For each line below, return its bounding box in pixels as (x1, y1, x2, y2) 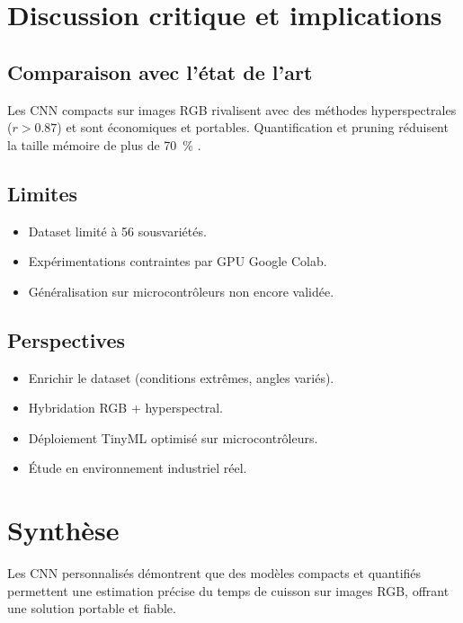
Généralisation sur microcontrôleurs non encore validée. (28, 281, 334, 300)
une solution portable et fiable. (7, 599, 176, 618)
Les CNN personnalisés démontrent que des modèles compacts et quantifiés (7, 564, 422, 583)
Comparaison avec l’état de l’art (7, 58, 313, 85)
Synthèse (7, 512, 120, 548)
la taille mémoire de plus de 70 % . (7, 135, 201, 154)
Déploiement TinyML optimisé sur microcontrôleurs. (28, 428, 318, 447)
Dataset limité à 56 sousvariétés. (28, 221, 207, 240)
